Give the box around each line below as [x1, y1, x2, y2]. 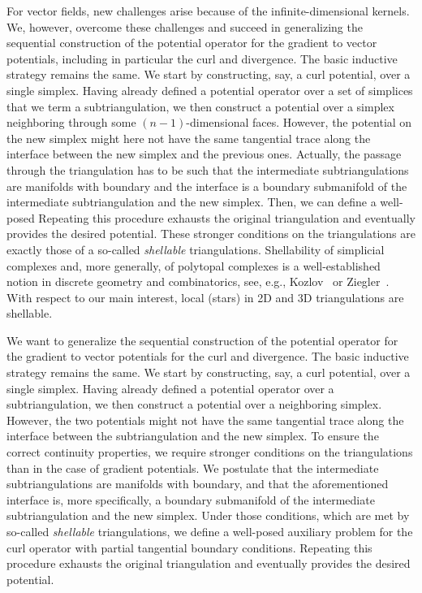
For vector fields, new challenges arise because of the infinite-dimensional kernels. [6, 2, 410, 19]
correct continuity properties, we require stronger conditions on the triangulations [6, 444, 413, 461]
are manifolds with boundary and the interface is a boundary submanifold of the [6, 177, 407, 194]
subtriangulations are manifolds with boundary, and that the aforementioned [6, 475, 389, 492]
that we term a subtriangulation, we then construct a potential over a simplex [6, 97, 394, 115]
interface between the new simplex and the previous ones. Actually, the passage [6, 145, 402, 162]
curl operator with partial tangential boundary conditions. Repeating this [6, 539, 372, 556]
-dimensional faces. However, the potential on [186, 114, 412, 131]
